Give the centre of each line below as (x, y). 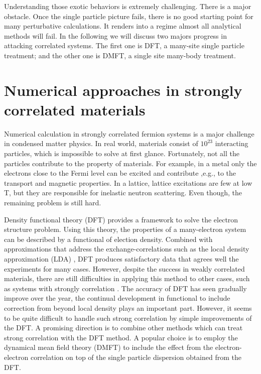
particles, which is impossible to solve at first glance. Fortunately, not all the (122, 153)
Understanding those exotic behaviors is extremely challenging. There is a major (128, 6)
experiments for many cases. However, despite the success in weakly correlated (124, 268)
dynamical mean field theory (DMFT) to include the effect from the (109, 347)
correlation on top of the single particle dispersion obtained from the (136, 357)
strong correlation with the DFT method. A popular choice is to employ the (121, 337)
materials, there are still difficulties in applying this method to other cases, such (127, 278)
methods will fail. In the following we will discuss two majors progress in (115, 35)
